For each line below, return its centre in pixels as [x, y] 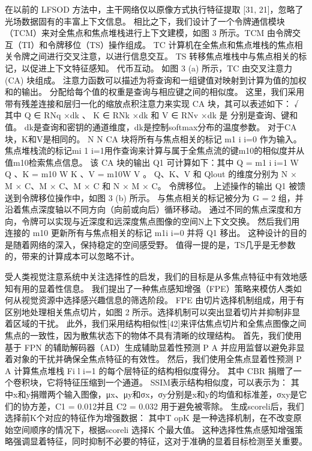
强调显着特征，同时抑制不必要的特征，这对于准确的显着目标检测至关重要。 [160, 441]
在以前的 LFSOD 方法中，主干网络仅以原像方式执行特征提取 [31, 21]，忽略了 [154, 9]
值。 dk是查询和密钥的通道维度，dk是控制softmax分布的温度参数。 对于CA [151, 126]
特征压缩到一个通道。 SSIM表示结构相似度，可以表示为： [176, 382]
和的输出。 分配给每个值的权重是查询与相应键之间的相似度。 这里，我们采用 [155, 92]
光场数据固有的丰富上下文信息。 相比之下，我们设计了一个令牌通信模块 [145, 21]
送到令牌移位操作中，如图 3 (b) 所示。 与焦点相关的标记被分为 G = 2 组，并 [154, 197]
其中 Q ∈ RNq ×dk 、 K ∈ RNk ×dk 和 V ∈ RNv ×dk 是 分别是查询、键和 [151, 115]
